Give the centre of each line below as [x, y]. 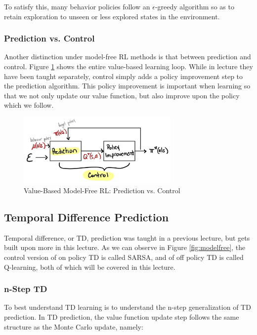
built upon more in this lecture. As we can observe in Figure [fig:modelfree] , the [125, 247]
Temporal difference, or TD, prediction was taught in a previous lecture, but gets [127, 237]
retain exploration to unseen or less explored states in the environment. [112, 16]
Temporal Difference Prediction [86, 217]
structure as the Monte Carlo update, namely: [74, 326]
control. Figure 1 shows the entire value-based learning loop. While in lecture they [128, 66]
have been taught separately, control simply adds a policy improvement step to [124, 76]
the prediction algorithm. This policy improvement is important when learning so [127, 86]
